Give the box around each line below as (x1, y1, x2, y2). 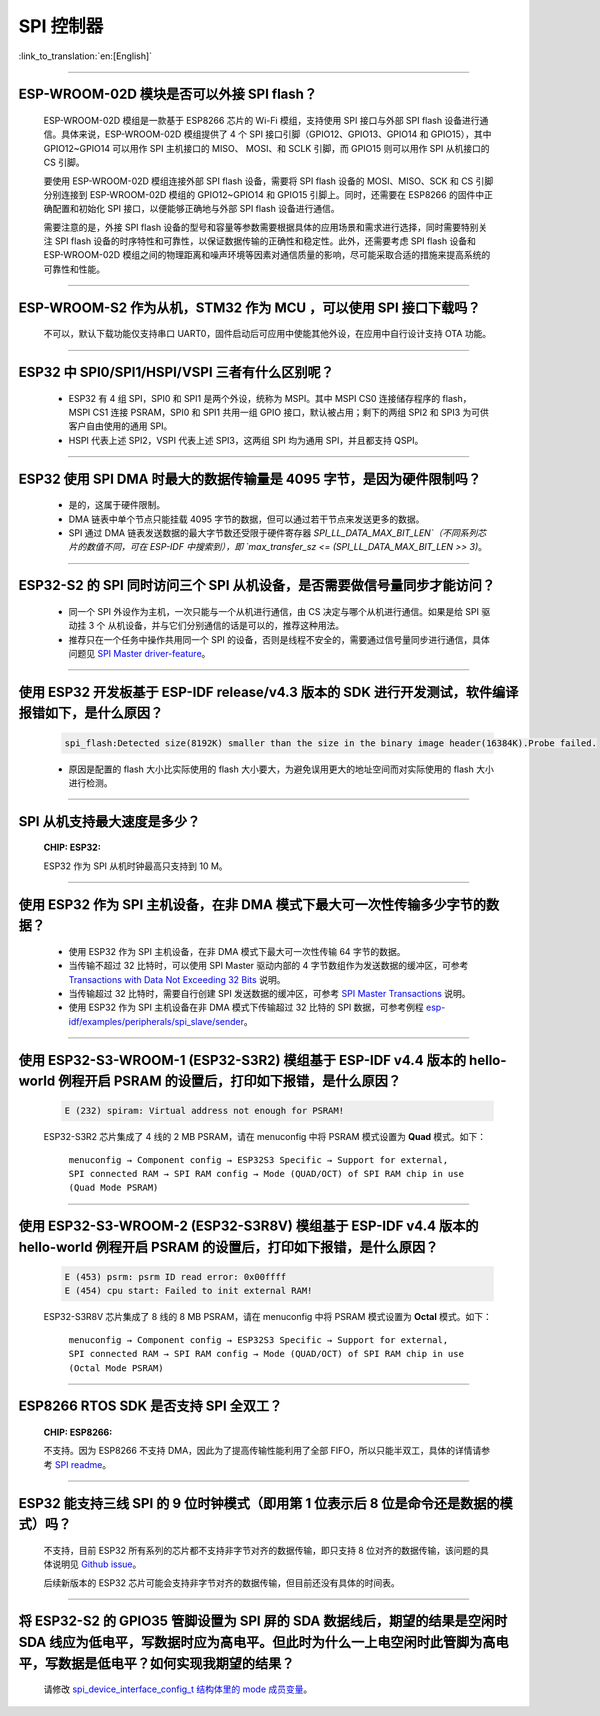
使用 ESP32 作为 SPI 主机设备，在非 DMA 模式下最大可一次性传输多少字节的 (18, 896, 487, 913)
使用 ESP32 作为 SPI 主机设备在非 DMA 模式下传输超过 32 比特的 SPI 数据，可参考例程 (68, 1001, 424, 1014)
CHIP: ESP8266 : (43, 1426, 113, 1439)
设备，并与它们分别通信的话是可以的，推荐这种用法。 (125, 620, 345, 632)
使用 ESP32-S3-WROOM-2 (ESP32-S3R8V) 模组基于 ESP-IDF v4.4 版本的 (18, 1218, 479, 1235)
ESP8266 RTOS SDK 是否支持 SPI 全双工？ (18, 1398, 283, 1415)
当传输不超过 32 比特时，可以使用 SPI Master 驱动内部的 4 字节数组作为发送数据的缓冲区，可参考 (68, 960, 469, 972)
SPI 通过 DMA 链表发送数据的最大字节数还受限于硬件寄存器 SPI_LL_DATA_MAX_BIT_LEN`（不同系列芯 (68, 527, 487, 539)
